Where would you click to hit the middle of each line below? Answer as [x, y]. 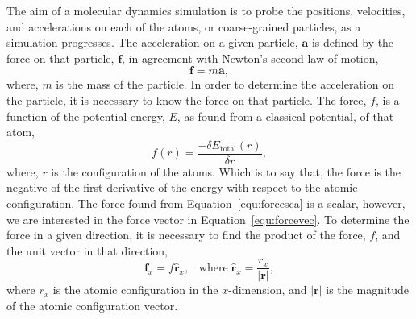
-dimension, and [268, 290]
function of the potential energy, [86, 116]
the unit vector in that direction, [87, 250]
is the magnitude [368, 290]
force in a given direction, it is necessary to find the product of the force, [186, 235]
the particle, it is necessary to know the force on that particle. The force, [187, 99]
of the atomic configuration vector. [92, 306]
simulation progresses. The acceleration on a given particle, [152, 42]
